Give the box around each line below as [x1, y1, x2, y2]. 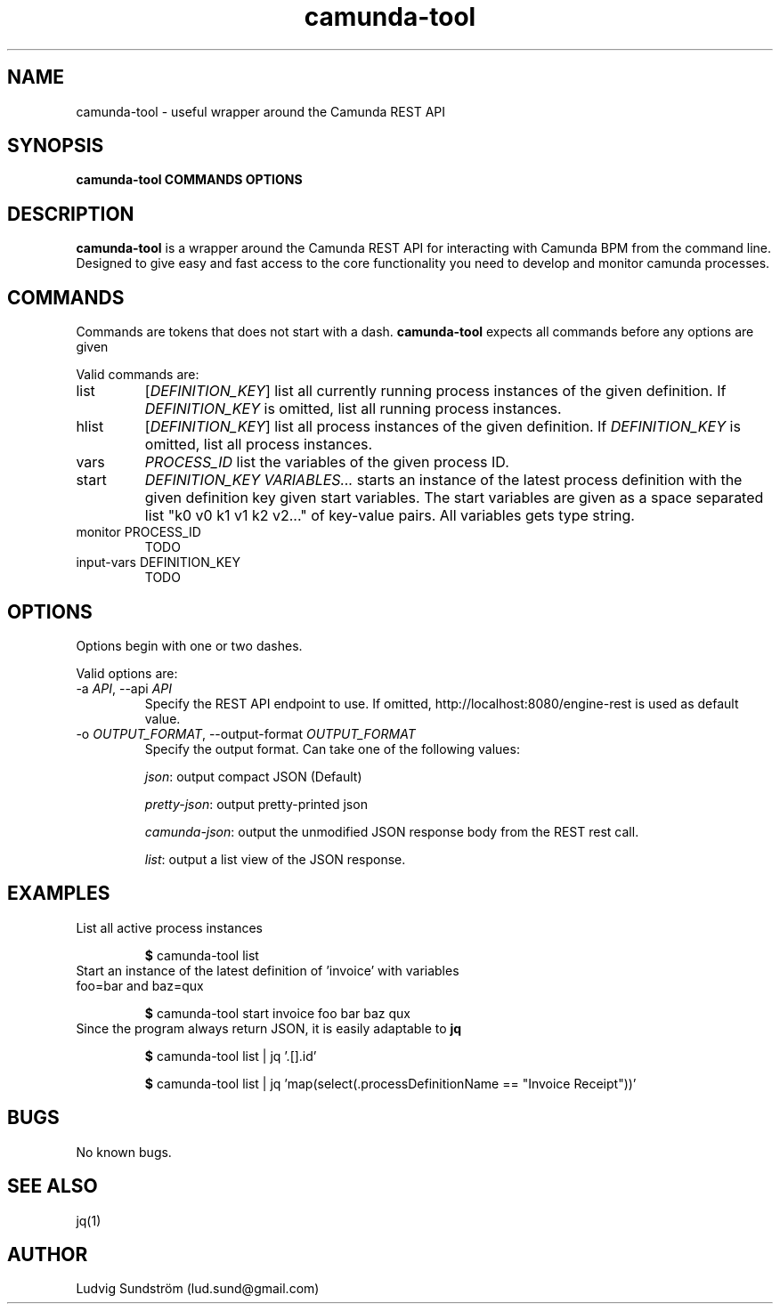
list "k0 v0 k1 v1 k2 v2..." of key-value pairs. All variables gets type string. [144, 506, 635, 525]
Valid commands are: [76, 367, 199, 383]
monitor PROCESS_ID [76, 524, 201, 540]
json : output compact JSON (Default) [144, 768, 362, 784]
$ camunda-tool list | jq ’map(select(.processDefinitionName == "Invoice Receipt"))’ [144, 1075, 637, 1091]
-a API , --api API [76, 680, 173, 696]
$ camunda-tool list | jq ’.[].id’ [144, 1048, 317, 1064]
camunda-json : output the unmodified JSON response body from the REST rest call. [144, 823, 639, 839]
